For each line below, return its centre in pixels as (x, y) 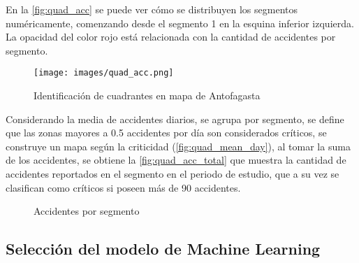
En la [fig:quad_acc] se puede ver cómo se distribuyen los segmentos (152, 9)
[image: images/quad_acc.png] (104, 73)
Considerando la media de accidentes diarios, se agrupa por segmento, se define (175, 119)
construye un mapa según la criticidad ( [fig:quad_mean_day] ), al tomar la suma (178, 146)
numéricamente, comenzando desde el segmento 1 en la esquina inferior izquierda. (180, 23)
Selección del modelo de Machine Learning (163, 249)
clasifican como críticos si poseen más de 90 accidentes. (123, 187)
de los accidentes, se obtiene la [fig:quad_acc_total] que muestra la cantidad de (176, 160)
